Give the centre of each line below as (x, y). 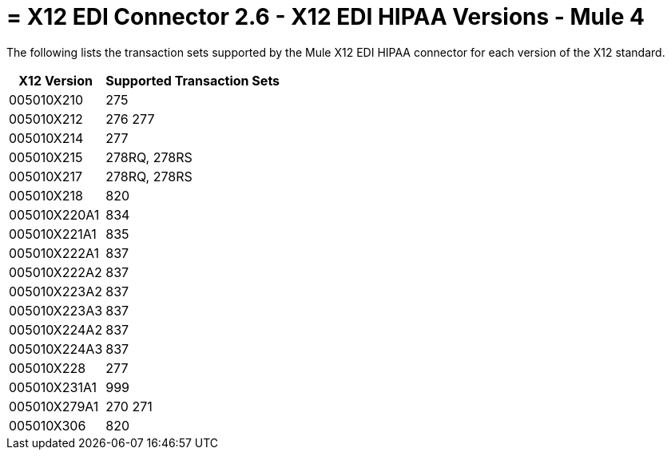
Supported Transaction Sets (193, 80)
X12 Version (56, 80)
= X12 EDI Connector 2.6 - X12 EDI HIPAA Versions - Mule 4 (326, 17)
